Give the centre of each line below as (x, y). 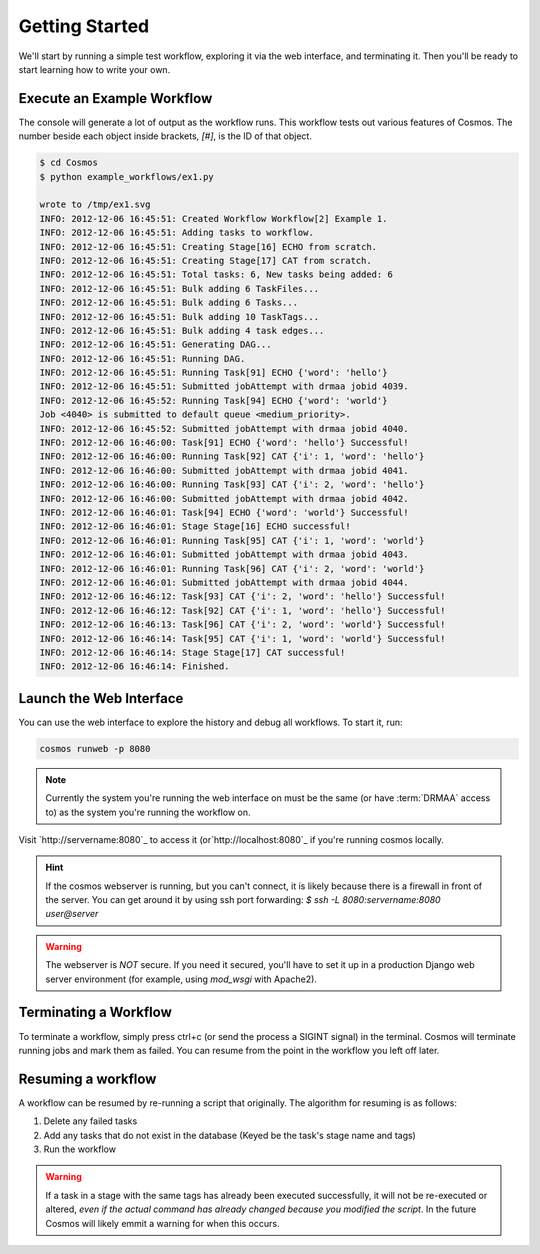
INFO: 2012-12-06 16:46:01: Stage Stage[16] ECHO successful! (195, 526)
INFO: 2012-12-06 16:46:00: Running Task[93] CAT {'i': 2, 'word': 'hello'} (232, 484)
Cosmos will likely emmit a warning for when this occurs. (162, 1223)
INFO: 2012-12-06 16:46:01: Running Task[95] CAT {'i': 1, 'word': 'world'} (232, 540)
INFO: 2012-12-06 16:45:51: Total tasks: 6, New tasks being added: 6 (216, 274)
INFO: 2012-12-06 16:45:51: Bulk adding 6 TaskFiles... (179, 288)
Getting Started (84, 26)
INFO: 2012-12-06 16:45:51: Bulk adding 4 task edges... (182, 330)
